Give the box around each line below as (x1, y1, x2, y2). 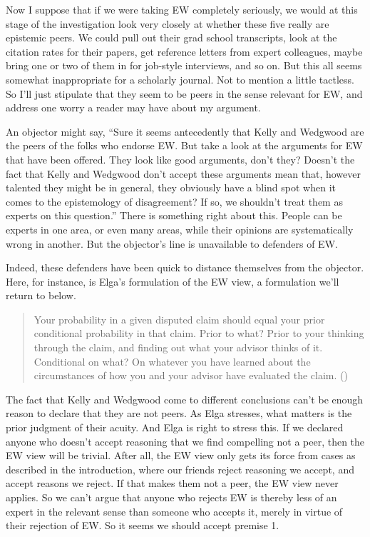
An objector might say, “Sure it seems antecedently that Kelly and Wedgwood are (6, 124, 364, 139)
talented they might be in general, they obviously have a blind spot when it (6, 180, 336, 195)
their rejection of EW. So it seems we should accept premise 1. (6, 518, 279, 533)
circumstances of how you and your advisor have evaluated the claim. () (34, 368, 348, 383)
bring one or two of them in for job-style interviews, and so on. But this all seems (6, 58, 362, 73)
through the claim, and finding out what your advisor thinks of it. (34, 340, 323, 355)
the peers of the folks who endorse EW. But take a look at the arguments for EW (6, 138, 363, 153)
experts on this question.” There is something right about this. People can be (6, 208, 342, 223)
